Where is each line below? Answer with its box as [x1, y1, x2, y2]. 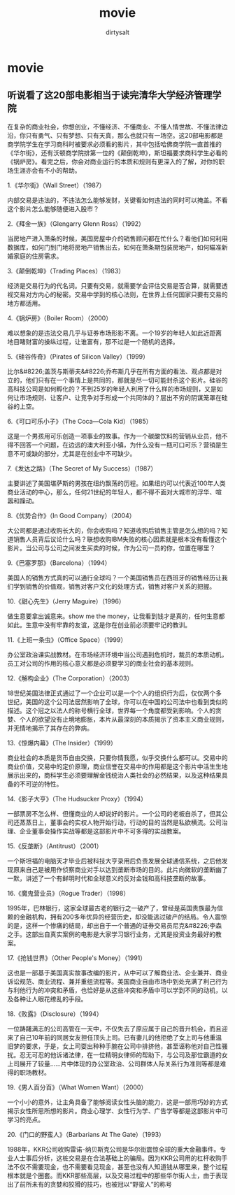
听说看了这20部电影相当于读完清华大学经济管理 [7, 90, 213, 101]
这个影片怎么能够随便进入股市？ [7, 204, 99, 213]
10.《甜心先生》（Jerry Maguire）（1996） [7, 596, 125, 606]
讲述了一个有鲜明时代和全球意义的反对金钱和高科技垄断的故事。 [25, 874, 210, 882]
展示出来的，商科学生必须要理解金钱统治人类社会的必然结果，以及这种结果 [7, 771, 222, 779]
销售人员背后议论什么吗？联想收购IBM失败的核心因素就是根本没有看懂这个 [13, 535, 227, 543]
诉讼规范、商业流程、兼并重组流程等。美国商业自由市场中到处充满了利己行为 [7, 977, 228, 985]
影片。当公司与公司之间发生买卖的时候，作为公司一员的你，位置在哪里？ [7, 543, 215, 552]
